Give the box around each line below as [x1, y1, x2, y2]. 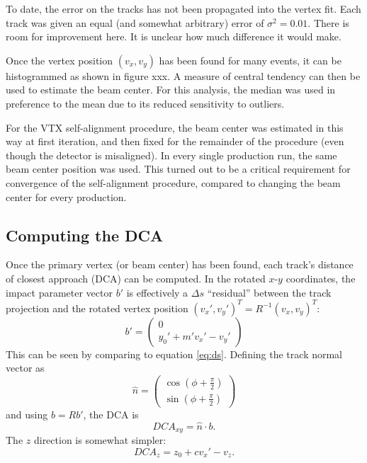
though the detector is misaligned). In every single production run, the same [6, 147, 337, 162]
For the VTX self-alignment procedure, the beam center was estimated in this [6, 120, 344, 135]
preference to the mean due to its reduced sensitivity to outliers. [6, 96, 285, 110]
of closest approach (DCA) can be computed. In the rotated [6, 270, 266, 285]
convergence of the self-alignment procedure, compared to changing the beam [6, 175, 341, 190]
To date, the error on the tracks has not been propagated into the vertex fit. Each [6, 1, 361, 16]
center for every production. [6, 189, 127, 204]
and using [6, 406, 48, 421]
